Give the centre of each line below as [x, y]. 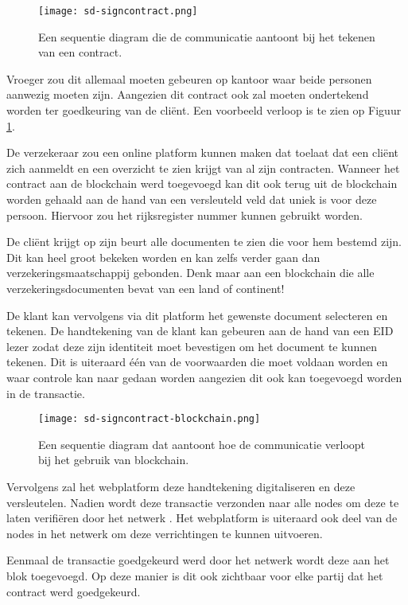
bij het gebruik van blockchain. [114, 460]
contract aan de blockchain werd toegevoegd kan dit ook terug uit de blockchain [202, 183]
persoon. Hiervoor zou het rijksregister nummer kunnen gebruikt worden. [185, 215]
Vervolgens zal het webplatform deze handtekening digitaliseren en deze [181, 486]
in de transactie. [46, 393]
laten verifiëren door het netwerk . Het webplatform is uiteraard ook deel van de [202, 518]
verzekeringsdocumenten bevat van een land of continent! [146, 288]
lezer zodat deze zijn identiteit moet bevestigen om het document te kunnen [192, 346]
